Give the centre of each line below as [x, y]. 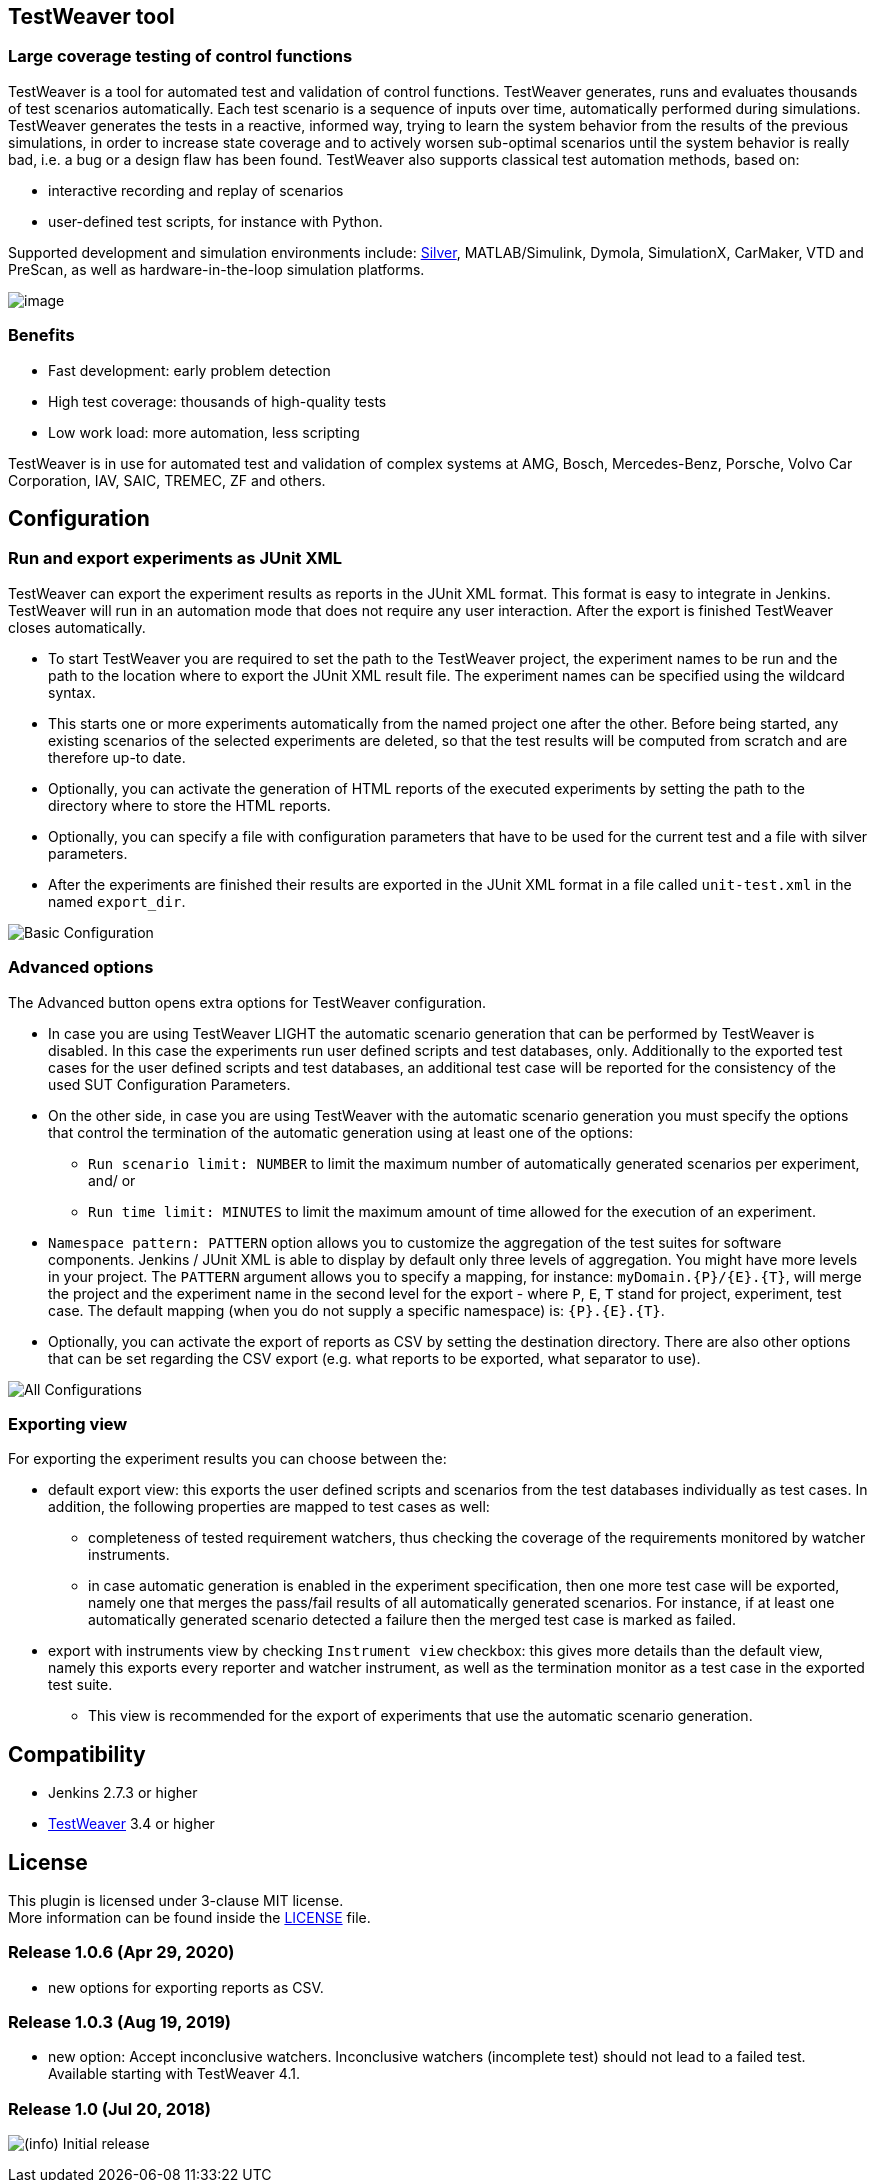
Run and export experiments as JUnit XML [175, 558]
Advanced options [81, 967]
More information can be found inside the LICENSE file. [189, 1917]
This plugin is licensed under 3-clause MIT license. [176, 1900]
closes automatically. [77, 627]
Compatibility [77, 1754]
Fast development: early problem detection [189, 370]
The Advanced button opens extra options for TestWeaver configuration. [247, 1002]
